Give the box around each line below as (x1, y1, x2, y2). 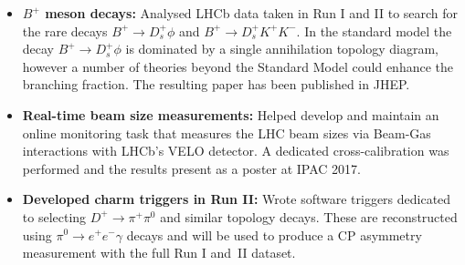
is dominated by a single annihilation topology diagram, (125, 39, 439, 58)
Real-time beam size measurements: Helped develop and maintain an (22, 105, 439, 124)
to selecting (22, 207, 87, 226)
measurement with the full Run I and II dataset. (22, 243, 296, 262)
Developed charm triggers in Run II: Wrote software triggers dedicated (22, 189, 451, 209)
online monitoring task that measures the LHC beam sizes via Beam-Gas (22, 123, 431, 142)
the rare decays (22, 21, 108, 40)
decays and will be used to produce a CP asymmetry (126, 225, 422, 244)
